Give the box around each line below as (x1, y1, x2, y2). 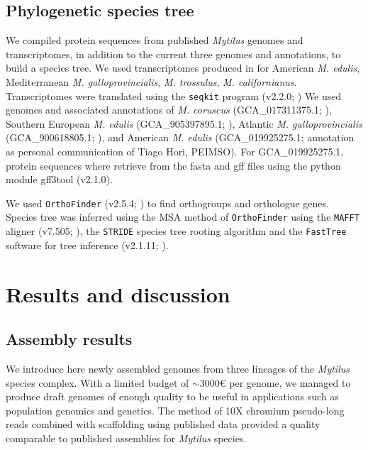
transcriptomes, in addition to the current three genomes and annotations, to (6, 46, 341, 61)
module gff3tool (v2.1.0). (6, 172, 113, 187)
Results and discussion (6, 279, 230, 308)
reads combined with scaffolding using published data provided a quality (6, 417, 320, 432)
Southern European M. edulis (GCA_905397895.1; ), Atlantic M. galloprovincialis (6, 116, 362, 131)
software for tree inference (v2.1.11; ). (6, 237, 169, 252)
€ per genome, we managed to (219, 375, 351, 390)
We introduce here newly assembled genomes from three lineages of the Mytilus (6, 361, 350, 375)
